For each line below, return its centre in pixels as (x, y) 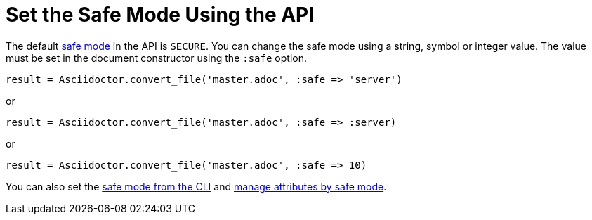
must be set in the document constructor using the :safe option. (156, 58)
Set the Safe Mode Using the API (160, 15)
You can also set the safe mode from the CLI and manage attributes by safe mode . (196, 186)
